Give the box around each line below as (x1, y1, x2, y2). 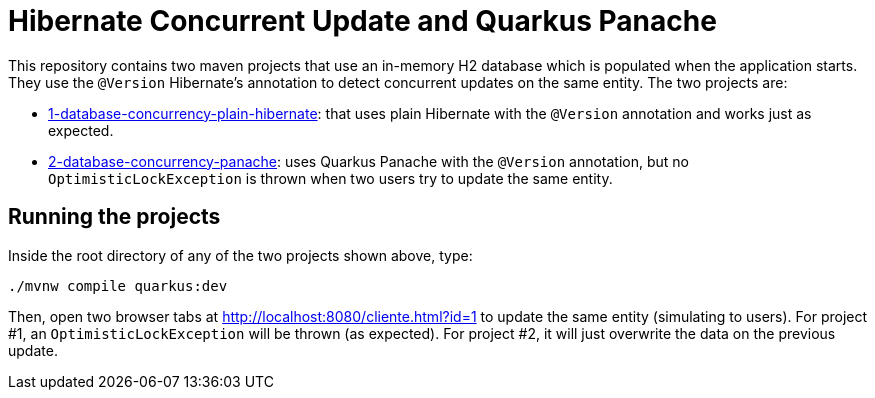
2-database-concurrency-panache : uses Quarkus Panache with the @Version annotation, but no (48, 152, 690, 170)
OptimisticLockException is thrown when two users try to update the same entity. (48, 169, 613, 187)
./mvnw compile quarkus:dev (8, 277, 228, 294)
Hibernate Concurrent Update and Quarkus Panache (8, 4, 717, 38)
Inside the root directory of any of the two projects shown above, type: (8, 246, 473, 264)
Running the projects (8, 204, 221, 230)
